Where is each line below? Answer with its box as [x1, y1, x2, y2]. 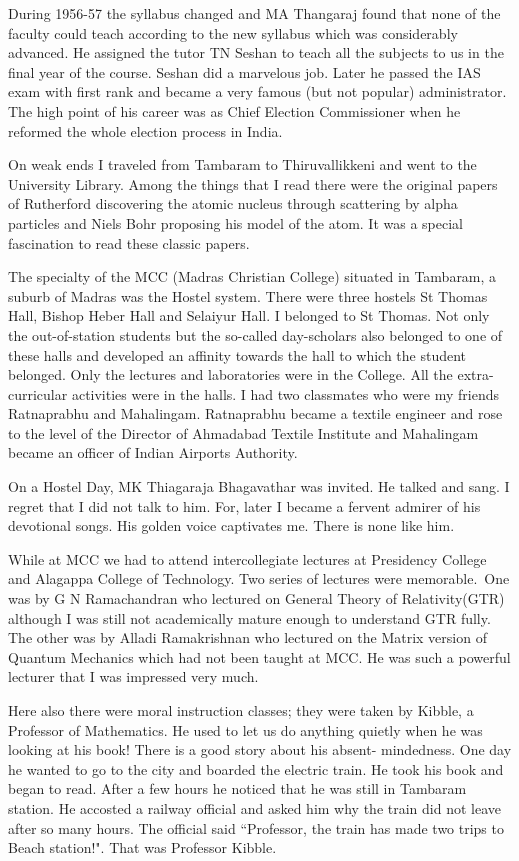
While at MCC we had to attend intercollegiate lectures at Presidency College [8, 548, 487, 569]
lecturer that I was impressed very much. [8, 666, 259, 687]
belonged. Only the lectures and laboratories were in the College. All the [8, 364, 453, 385]
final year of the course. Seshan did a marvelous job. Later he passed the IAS [8, 61, 481, 82]
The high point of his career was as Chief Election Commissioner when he [8, 100, 461, 121]
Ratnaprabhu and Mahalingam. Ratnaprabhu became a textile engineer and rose [8, 403, 503, 424]
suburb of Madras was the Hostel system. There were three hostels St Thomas [8, 285, 488, 306]
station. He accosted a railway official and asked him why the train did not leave [8, 797, 501, 818]
